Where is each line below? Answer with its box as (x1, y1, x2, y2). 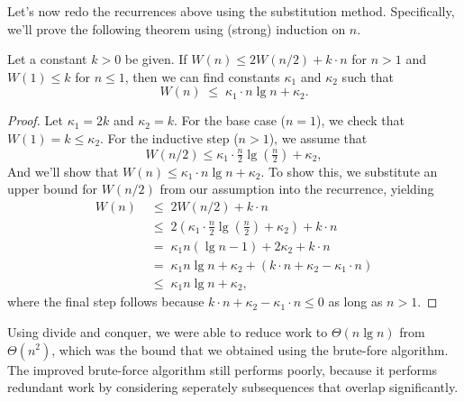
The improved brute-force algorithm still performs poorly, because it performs (7, 360, 438, 379)
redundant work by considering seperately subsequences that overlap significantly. (7, 378, 459, 397)
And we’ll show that (7, 161, 119, 180)
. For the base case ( (173, 111, 287, 130)
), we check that (316, 111, 405, 130)
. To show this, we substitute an (260, 161, 438, 180)
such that (341, 67, 394, 86)
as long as (328, 292, 383, 311)
